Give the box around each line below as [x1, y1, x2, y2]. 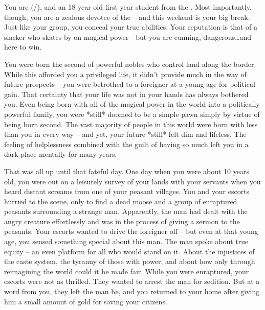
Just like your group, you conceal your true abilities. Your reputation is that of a [4, 21, 257, 32]
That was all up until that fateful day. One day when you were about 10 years [4, 165, 249, 176]
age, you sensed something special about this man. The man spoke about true [4, 236, 249, 247]
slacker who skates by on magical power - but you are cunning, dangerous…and [4, 31, 252, 42]
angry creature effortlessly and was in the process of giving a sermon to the [4, 216, 240, 226]
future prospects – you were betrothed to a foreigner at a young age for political [4, 79, 255, 89]
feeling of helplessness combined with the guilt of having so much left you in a [4, 138, 249, 149]
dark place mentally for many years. [4, 149, 117, 159]
